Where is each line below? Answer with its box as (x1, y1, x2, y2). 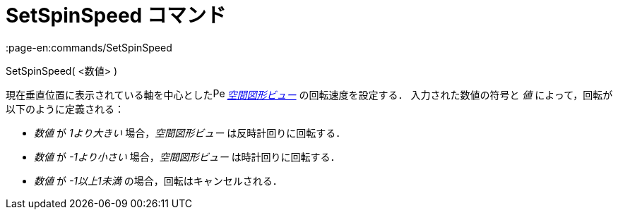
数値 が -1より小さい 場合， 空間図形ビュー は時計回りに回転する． (34, 150, 340, 163)
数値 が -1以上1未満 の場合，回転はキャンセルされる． (34, 174, 283, 187)
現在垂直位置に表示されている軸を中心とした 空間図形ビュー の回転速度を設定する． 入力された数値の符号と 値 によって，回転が (6, 88, 613, 101)
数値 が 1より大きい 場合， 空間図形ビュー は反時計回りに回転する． (34, 126, 346, 139)
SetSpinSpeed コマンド (6, 4, 226, 27)
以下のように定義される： (6, 102, 124, 115)
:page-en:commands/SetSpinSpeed (6, 41, 172, 54)
